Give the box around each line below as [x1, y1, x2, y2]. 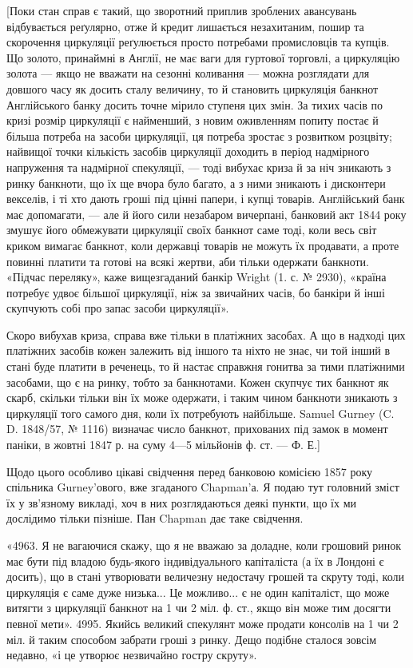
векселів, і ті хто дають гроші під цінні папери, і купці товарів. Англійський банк [6, 190, 405, 207]
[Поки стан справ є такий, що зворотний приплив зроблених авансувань [6, 2, 357, 18]
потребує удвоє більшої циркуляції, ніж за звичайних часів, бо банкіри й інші [6, 284, 385, 300]
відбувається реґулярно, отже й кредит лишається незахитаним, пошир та [6, 18, 364, 34]
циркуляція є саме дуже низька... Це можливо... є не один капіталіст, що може [6, 583, 390, 600]
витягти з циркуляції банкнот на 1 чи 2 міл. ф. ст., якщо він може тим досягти [6, 599, 391, 616]
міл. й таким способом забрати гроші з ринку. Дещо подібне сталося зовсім [6, 630, 377, 647]
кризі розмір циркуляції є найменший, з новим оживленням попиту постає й [6, 112, 379, 129]
